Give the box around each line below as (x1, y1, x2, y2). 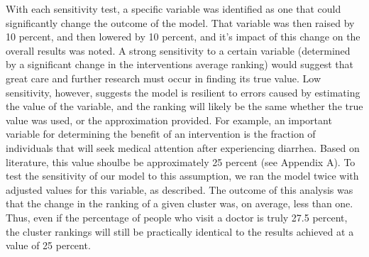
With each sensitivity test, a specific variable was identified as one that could (6, 1, 341, 16)
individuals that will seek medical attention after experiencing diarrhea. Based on (6, 140, 360, 155)
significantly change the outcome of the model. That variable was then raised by (6, 15, 355, 30)
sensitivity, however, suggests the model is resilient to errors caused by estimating (6, 84, 360, 99)
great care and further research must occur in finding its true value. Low (6, 70, 321, 85)
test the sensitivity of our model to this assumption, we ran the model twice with (6, 168, 359, 183)
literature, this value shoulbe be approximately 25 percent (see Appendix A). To (6, 154, 356, 169)
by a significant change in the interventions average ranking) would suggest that (6, 57, 354, 72)
